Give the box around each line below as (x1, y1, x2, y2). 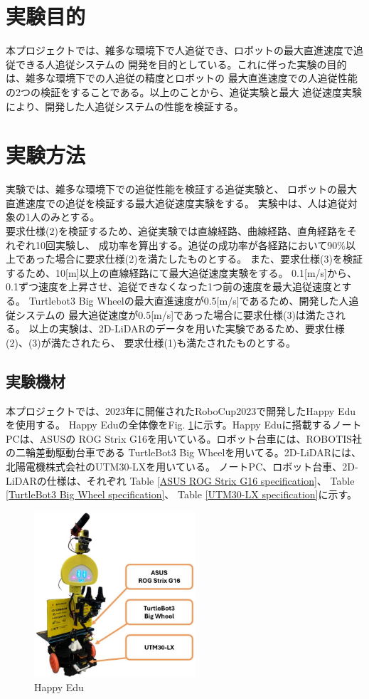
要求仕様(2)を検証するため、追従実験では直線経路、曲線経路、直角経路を (6, 224, 347, 238)
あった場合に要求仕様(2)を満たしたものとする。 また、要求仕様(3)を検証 (25, 251, 363, 266)
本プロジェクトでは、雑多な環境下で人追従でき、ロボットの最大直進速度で (6, 43, 354, 58)
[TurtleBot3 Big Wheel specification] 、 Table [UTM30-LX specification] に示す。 (6, 487, 358, 502)
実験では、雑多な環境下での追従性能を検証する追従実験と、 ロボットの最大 (6, 182, 358, 196)
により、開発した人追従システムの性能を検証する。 (6, 98, 244, 113)
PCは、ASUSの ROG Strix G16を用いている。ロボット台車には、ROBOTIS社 (6, 431, 363, 446)
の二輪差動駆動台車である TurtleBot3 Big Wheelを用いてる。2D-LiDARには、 (6, 445, 361, 460)
